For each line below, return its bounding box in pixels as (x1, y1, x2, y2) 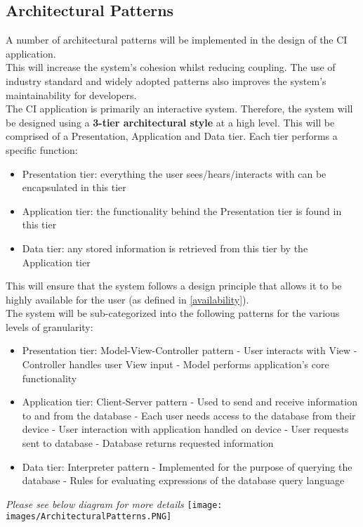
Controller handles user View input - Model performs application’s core (22, 357, 329, 372)
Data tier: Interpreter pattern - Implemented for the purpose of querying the (22, 459, 352, 474)
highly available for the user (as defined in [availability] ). (6, 292, 249, 306)
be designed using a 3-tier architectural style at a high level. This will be (6, 115, 335, 129)
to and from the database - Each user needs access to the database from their (22, 408, 356, 422)
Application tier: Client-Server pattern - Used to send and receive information (22, 394, 357, 409)
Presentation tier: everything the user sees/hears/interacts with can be (22, 166, 326, 181)
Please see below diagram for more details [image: (6, 496, 223, 511)
